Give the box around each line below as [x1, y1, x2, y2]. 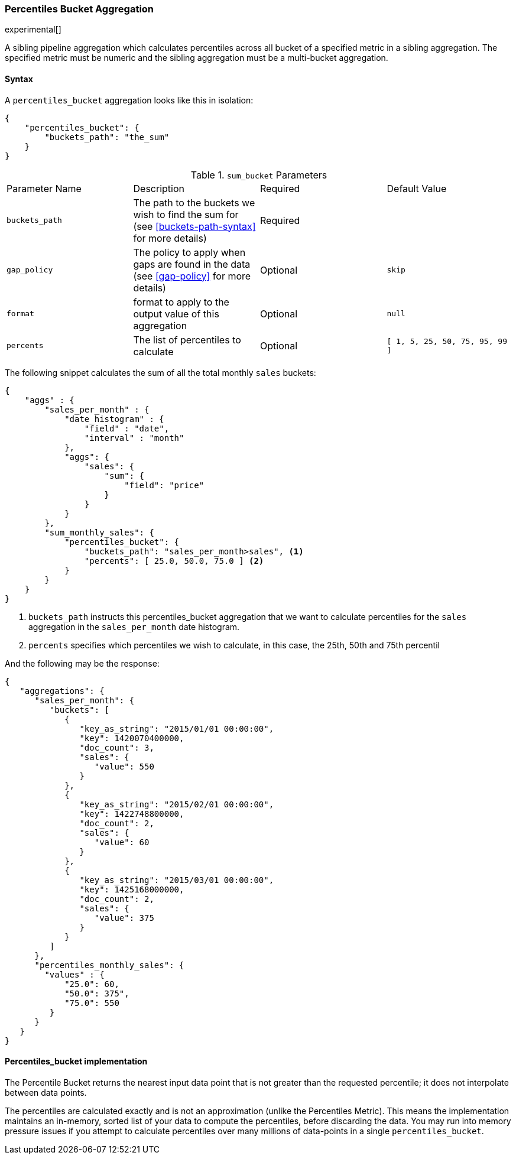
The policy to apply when [133, 246, 246, 258]
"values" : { [44, 969, 105, 979]
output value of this [133, 307, 219, 320]
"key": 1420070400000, [79, 733, 184, 743]
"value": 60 [94, 837, 150, 847]
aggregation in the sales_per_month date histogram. [28, 621, 240, 632]
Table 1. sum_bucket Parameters [190, 168, 327, 181]
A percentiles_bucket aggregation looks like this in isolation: [5, 95, 254, 105]
